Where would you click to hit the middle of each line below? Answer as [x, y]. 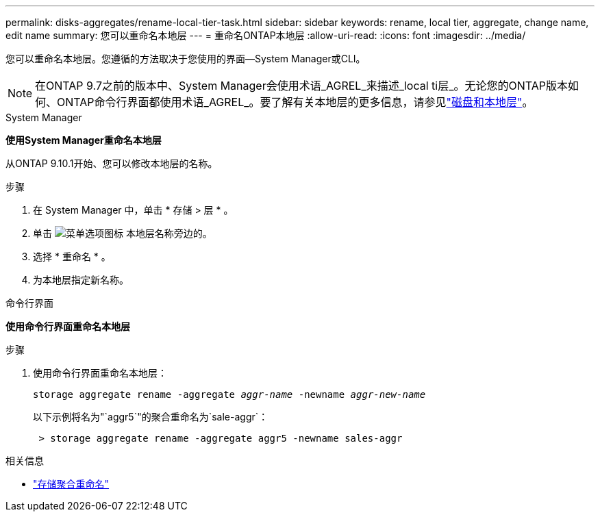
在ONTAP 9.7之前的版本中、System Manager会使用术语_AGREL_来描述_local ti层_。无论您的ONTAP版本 [302, 86]
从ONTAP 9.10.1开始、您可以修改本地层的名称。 [112, 163]
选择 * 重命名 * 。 [72, 256]
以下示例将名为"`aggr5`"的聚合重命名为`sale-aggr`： [151, 417]
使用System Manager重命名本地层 [84, 140]
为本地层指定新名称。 [81, 280]
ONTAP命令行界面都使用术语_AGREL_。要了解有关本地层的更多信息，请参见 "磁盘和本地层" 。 [295, 102]
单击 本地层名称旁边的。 [123, 233]
